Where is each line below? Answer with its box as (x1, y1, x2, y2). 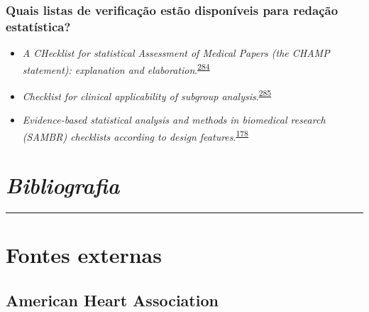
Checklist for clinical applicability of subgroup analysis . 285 (22, 86, 272, 103)
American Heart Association (6, 289, 219, 311)
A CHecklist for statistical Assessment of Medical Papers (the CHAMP (22, 45, 330, 60)
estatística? (6, 17, 71, 35)
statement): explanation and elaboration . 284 (22, 60, 210, 77)
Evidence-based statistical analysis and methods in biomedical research (22, 112, 326, 127)
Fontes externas (6, 240, 162, 269)
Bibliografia (6, 171, 120, 200)
